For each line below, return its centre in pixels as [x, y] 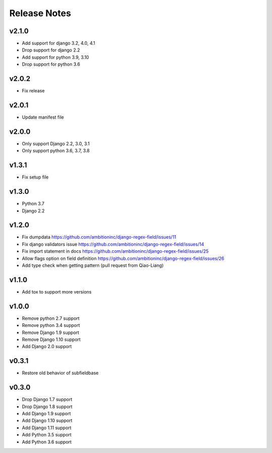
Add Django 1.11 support [47, 428]
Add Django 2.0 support [47, 347]
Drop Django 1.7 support [47, 400]
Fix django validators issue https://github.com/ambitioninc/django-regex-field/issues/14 [113, 244]
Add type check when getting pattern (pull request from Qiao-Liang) [93, 265]
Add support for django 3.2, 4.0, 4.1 [59, 43]
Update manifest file [43, 117]
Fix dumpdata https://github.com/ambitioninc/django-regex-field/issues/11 [99, 237]
